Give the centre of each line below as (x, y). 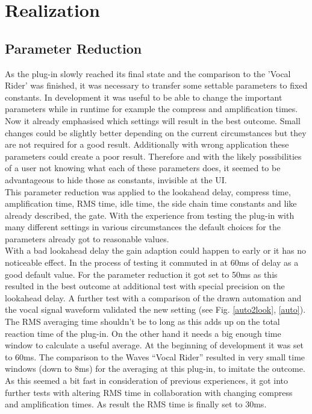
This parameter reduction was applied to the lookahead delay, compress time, (148, 191)
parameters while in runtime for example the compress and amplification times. (151, 109)
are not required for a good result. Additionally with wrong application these (147, 144)
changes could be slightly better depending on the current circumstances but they (156, 132)
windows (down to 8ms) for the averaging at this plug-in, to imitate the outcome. (155, 369)
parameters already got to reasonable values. (87, 238)
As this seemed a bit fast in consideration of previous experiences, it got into (147, 381)
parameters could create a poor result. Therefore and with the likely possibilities (153, 156)
